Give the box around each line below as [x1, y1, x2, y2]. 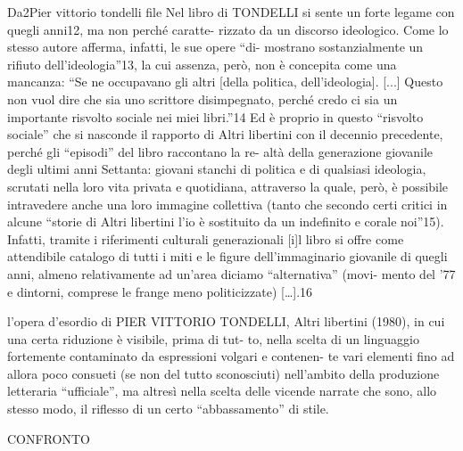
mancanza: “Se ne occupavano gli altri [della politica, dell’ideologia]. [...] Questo [7, 72, 443, 91]
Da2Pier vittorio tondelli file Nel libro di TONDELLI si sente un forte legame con [7, 3, 455, 20]
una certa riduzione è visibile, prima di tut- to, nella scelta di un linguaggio [7, 329, 419, 348]
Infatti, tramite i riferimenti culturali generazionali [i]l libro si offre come [7, 229, 404, 248]
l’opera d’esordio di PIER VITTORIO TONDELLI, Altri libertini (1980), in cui [7, 312, 445, 331]
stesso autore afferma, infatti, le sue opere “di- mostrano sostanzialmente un [7, 37, 424, 56]
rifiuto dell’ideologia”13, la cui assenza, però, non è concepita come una [7, 54, 397, 73]
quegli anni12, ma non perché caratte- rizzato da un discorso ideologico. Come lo [7, 20, 449, 38]
